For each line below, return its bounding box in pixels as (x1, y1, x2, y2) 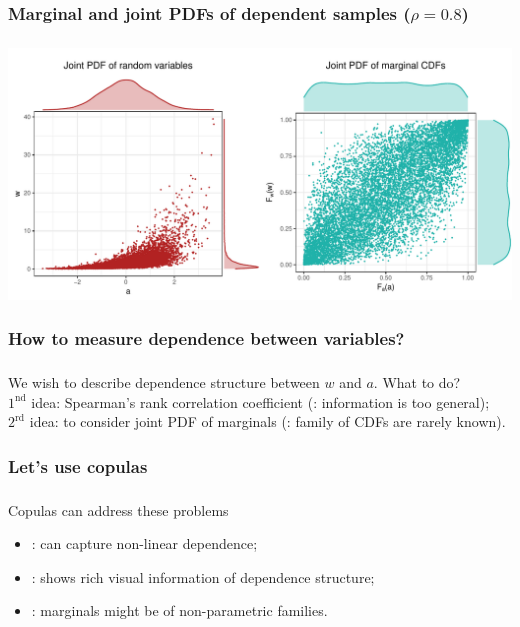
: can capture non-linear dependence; (31, 533, 258, 554)
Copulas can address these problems (8, 499, 229, 520)
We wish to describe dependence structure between (8, 372, 320, 393)
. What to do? (373, 372, 461, 393)
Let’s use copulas (8, 453, 148, 478)
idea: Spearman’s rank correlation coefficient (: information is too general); (31, 391, 490, 412)
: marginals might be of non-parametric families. (31, 600, 328, 621)
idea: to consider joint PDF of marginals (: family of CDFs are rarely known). (29, 411, 506, 432)
